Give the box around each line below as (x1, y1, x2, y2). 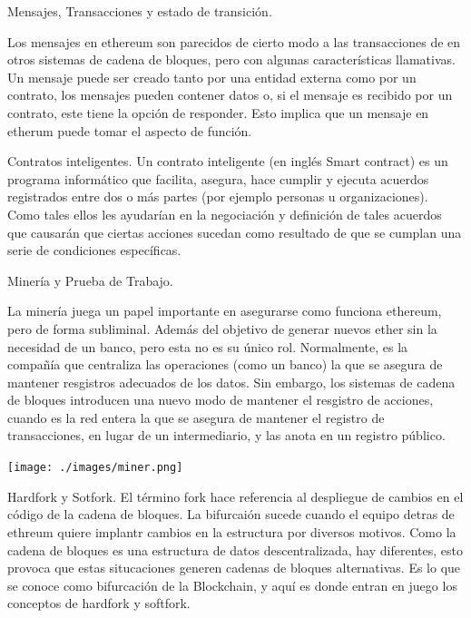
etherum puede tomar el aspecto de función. (7, 121, 252, 140)
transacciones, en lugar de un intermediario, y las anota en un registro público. (7, 426, 446, 445)
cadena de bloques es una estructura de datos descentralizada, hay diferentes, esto (7, 540, 463, 559)
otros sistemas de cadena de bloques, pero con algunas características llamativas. (7, 50, 456, 69)
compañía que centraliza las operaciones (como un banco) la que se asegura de (7, 355, 443, 374)
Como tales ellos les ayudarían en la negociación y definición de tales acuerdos (7, 204, 442, 223)
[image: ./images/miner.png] (7, 461, 183, 475)
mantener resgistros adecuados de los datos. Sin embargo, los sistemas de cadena (7, 372, 456, 391)
